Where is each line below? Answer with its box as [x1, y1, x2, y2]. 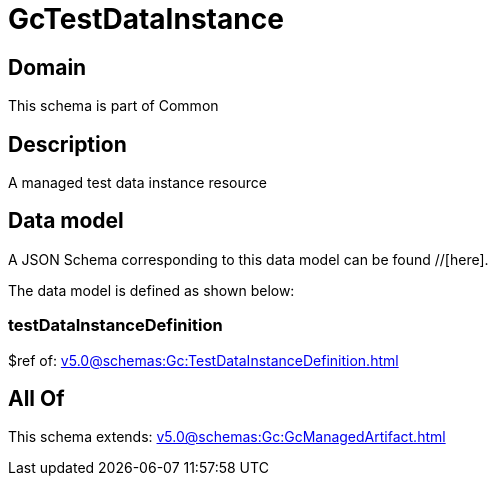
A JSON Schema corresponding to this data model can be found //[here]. [8, 250, 489, 268]
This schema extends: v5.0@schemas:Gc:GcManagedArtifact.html [8, 428, 446, 446]
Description [8, 131, 127, 157]
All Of [8, 386, 65, 412]
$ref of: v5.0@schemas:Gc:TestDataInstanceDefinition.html [8, 351, 399, 369]
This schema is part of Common [8, 97, 219, 115]
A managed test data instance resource [8, 174, 267, 192]
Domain [8, 54, 87, 80]
